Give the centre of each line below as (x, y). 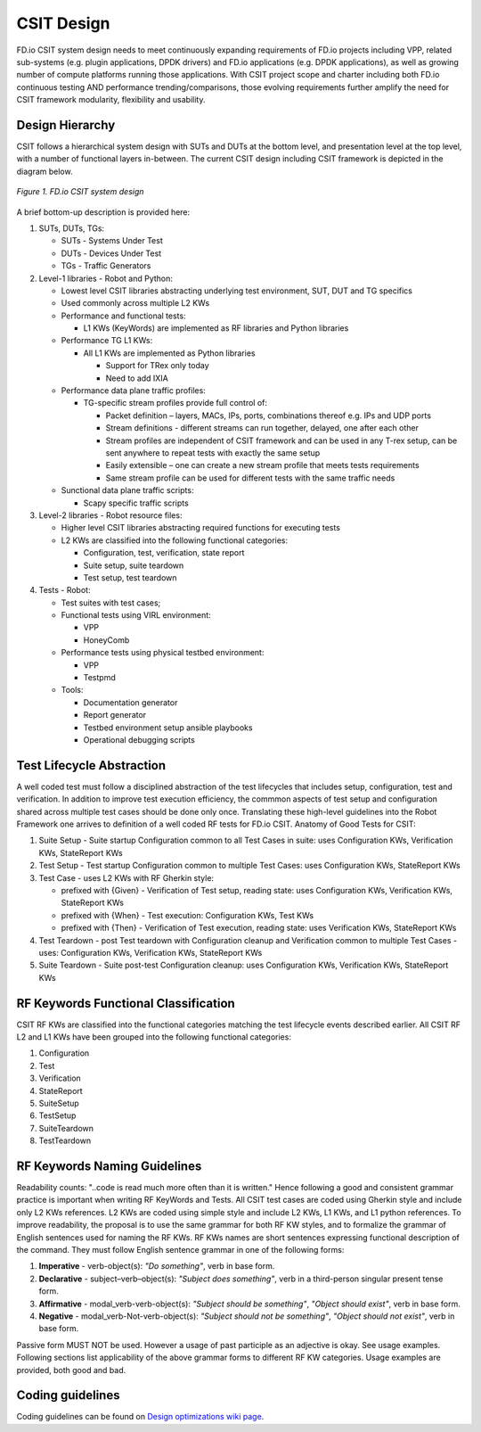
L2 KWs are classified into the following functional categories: (175, 540)
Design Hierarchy (66, 125)
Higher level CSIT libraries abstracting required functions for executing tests (200, 528)
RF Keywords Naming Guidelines (109, 1166)
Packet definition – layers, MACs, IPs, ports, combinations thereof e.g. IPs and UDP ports (269, 416)
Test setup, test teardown (130, 577)
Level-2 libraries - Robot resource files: (110, 515)
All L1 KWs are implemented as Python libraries (169, 353)
